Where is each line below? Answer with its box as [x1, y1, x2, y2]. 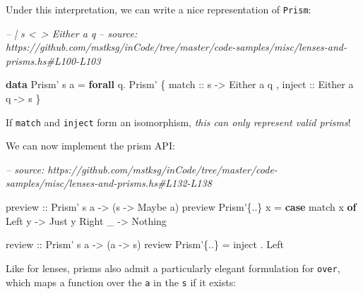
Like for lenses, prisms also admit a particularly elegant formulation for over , [6, 260, 340, 275]
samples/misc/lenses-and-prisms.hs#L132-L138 [6, 176, 212, 190]
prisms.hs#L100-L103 [6, 53, 101, 68]
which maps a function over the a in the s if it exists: [6, 274, 237, 289]
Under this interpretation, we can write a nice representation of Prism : [6, 2, 311, 16]
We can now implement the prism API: [6, 138, 175, 153]
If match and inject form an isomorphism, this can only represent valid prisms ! [6, 114, 351, 129]
